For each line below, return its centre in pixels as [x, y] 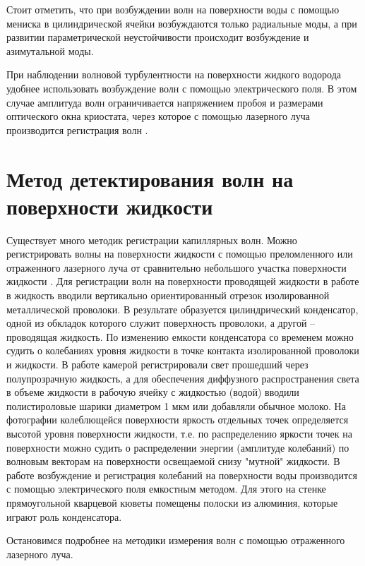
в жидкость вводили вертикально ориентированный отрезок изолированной [168, 295]
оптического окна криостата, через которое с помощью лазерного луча [158, 116]
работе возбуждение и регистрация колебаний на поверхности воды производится [182, 475]
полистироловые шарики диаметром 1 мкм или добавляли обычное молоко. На [176, 405]
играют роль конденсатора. [64, 516]
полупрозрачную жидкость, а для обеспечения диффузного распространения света [183, 378]
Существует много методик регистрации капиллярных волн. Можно [152, 240]
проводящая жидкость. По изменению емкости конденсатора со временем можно [180, 336]
